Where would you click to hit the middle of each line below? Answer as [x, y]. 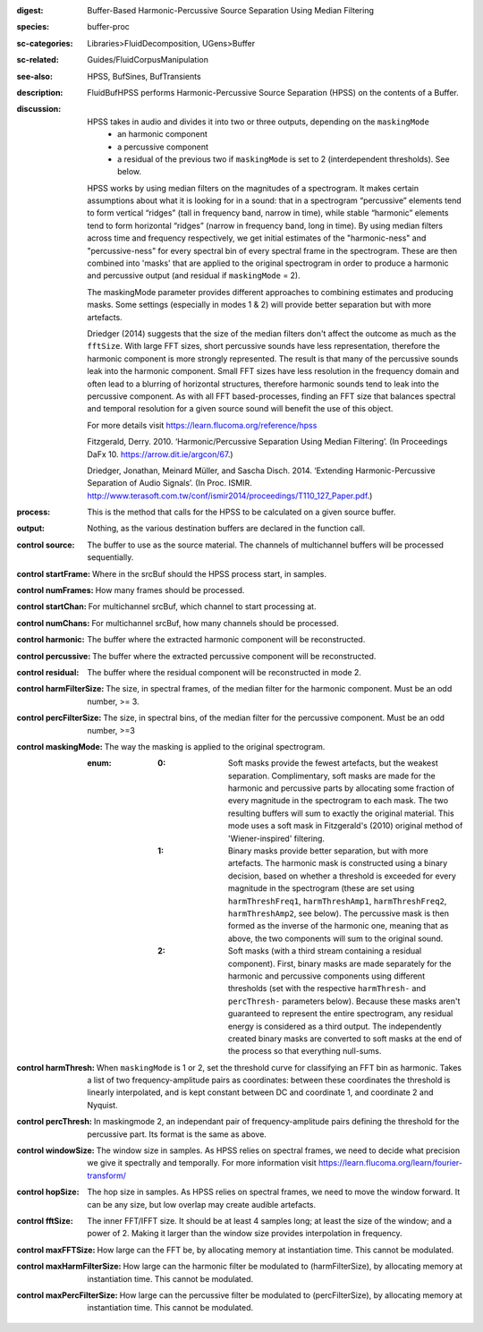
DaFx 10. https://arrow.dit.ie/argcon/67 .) [160, 454]
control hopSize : [48, 1192]
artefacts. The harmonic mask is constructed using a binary [338, 863]
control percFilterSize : [59, 718]
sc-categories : [45, 43]
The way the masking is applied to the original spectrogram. [215, 746]
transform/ [107, 1175]
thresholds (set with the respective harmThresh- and [327, 988]
